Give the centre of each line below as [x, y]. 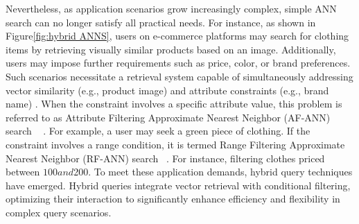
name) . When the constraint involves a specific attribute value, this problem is [174, 104]
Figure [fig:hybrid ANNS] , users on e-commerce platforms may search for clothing [177, 36]
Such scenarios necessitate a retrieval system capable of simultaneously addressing [179, 76]
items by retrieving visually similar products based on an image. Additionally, [171, 49]
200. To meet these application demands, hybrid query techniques [213, 172]
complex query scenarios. [59, 212]
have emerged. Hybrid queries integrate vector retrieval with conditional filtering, [178, 185]
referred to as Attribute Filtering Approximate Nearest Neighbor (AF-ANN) [168, 117]
